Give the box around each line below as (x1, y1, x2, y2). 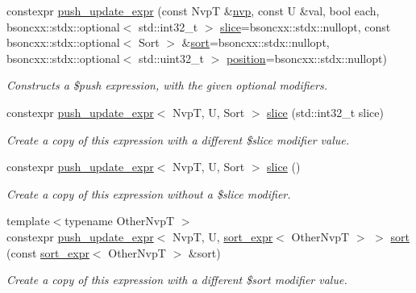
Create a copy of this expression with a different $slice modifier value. (6, 131, 350, 148)
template (6, 212, 50, 229)
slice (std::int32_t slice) (267, 103, 384, 120)
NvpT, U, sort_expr (172, 228, 273, 245)
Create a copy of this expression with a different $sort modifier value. (6, 271, 347, 288)
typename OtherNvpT (64, 212, 175, 229)
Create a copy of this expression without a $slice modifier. (6, 185, 291, 202)
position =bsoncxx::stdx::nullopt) (226, 49, 387, 66)
